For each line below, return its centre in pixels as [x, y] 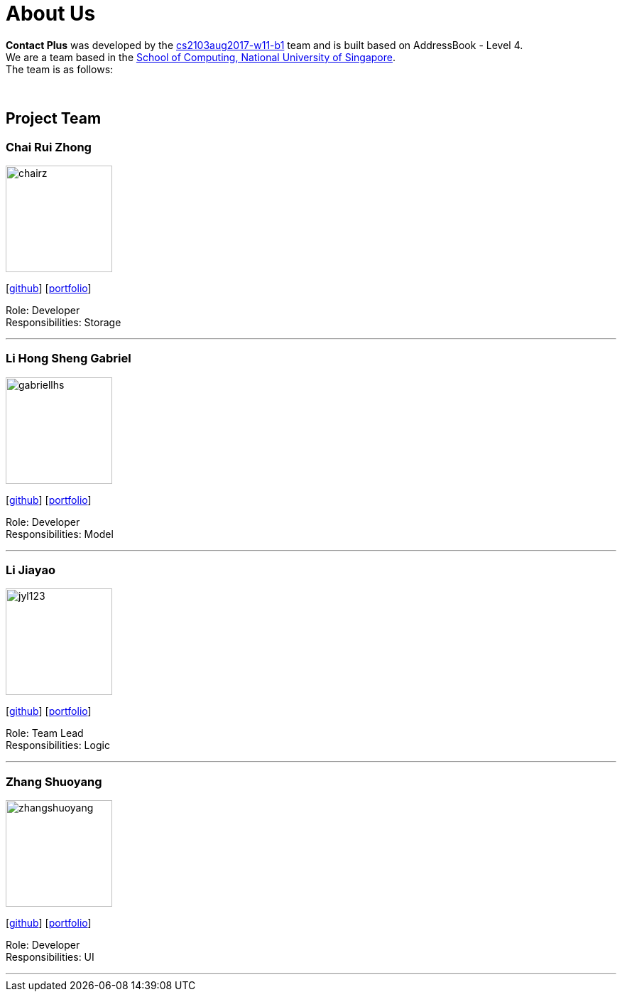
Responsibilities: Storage [64, 322]
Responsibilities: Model [60, 534]
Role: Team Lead [45, 733]
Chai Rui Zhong [49, 147]
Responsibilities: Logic [58, 745]
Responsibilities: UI [50, 957]
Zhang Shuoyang [54, 781]
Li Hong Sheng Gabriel [69, 359]
